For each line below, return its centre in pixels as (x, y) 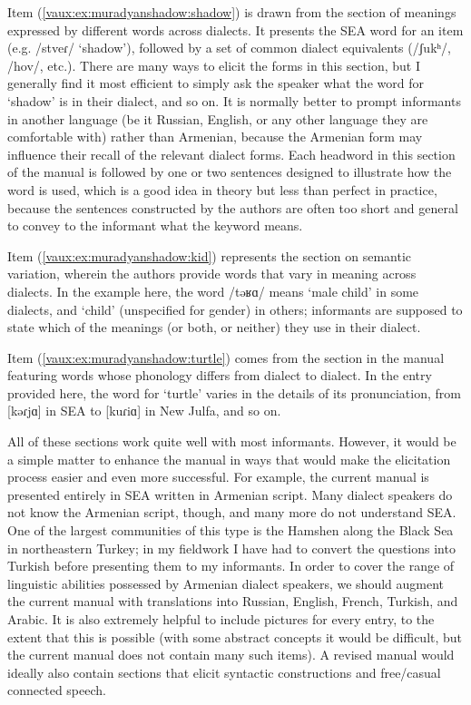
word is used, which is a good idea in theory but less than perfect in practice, (222, 189)
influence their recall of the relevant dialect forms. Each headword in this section (231, 154)
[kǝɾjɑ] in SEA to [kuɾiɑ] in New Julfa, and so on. (144, 411)
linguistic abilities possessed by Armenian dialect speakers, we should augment (226, 583)
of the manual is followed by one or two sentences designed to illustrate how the (230, 172)
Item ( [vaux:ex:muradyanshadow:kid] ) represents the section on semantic (210, 255)
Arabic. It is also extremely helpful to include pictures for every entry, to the (221, 619)
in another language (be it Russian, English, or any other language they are (218, 118)
